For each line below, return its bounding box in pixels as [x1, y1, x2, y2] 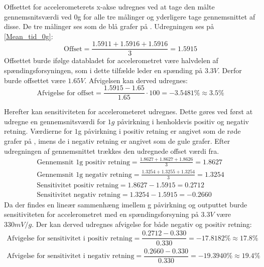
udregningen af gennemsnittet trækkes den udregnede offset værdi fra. [4, 145, 219, 156]
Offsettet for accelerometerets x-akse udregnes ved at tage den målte [4, 2, 215, 12]
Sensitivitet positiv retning [37, 181, 118, 189]
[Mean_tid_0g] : [4, 31, 53, 41]
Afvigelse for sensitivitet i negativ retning [7, 252, 135, 260]
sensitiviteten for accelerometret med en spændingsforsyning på [4, 209, 199, 219]
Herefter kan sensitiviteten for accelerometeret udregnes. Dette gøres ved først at [4, 106, 253, 117]
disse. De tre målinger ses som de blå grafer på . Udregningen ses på [4, 21, 214, 32]
